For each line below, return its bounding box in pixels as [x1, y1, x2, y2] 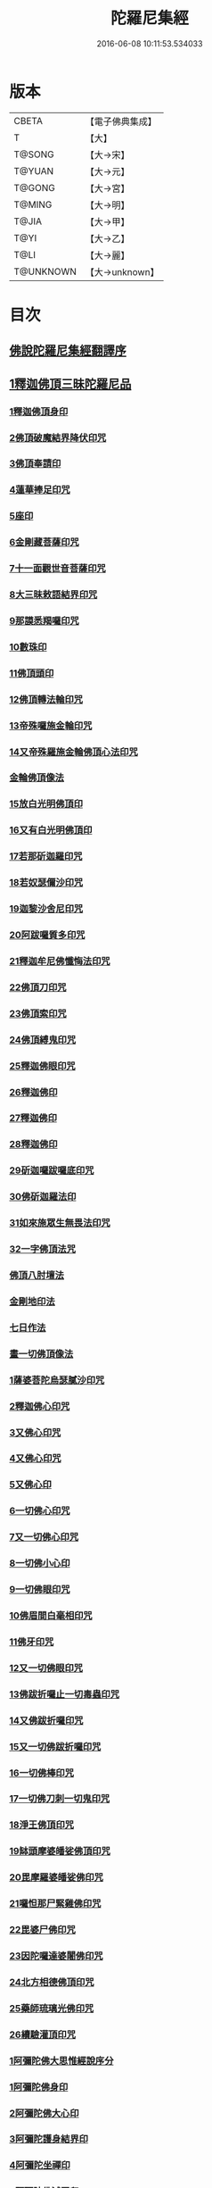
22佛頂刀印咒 [9, 981, 67, 994]
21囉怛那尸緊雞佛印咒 [9, 1898, 102, 1910]
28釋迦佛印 [9, 1138, 58, 1151]
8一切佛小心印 [9, 1557, 70, 1569]
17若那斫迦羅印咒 [9, 850, 83, 862]
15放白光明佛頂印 [9, 798, 83, 811]
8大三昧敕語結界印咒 [9, 588, 98, 601]
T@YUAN [13, 164, 54, 177]
